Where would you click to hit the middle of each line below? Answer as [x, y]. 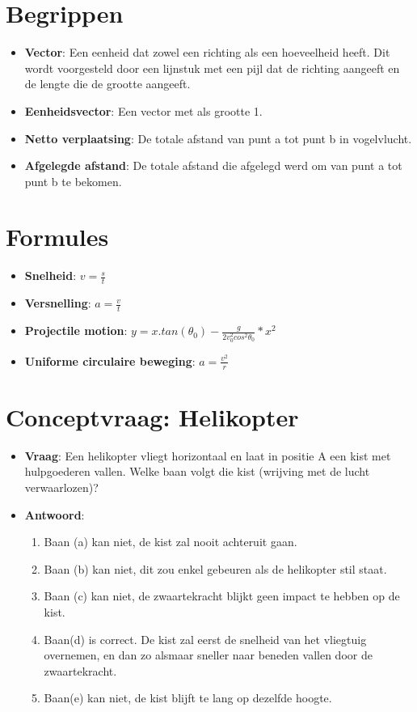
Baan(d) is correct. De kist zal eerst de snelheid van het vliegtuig [205, 639]
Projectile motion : [76, 331]
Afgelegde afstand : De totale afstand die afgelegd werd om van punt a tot [213, 165]
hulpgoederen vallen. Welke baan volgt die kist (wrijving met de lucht [197, 471]
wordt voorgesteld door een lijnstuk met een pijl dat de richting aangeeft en [212, 68]
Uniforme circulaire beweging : [110, 360]
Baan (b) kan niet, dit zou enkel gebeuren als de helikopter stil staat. [215, 568]
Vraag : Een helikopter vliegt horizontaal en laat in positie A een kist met [208, 455]
